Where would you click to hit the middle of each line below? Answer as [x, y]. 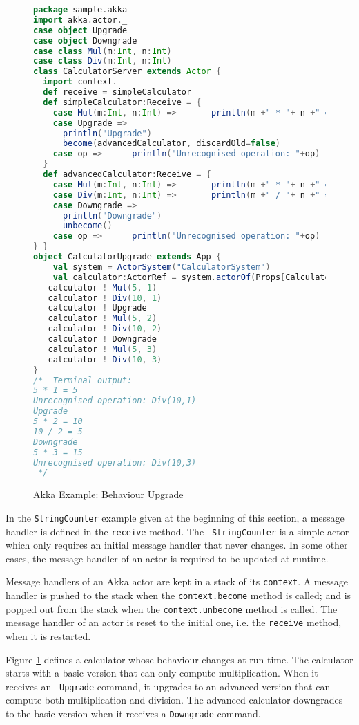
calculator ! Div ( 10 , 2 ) [105, 329]
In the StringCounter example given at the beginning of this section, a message [175, 517]
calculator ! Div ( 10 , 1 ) [105, 298]
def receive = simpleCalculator [117, 92]
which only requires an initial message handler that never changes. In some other [177, 545]
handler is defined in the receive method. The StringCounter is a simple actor [177, 531]
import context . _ [83, 82]
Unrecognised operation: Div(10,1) [115, 401]
